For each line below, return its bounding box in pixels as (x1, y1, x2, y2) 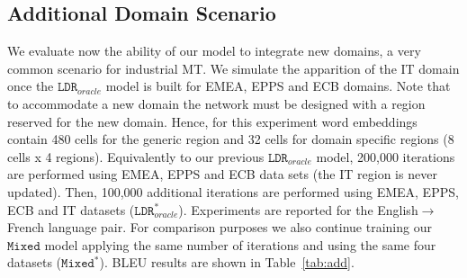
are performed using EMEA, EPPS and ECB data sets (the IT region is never (7, 165, 437, 184)
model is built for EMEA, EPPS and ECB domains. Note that (105, 76, 451, 95)
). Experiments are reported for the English (178, 200, 418, 219)
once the (7, 76, 54, 95)
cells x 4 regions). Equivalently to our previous (7, 147, 265, 166)
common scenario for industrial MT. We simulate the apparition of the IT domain (7, 58, 460, 77)
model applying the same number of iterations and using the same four (44, 235, 436, 254)
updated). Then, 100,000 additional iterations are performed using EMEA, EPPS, (7, 182, 459, 201)
